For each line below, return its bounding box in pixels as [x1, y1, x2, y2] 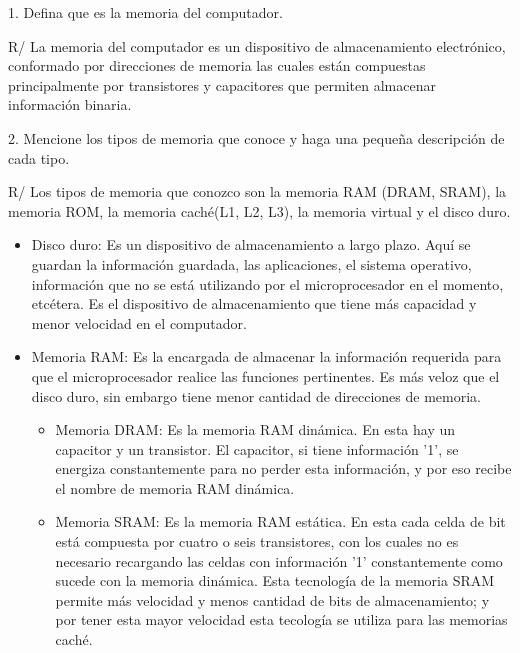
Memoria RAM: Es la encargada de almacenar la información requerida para [31, 346, 502, 367]
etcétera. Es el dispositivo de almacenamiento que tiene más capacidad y [31, 293, 477, 314]
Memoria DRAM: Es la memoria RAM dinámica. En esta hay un [55, 419, 456, 440]
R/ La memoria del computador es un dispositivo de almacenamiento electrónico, [8, 35, 506, 56]
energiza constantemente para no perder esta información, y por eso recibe [55, 458, 512, 479]
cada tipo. [8, 147, 70, 168]
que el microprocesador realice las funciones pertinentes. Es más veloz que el [31, 365, 500, 386]
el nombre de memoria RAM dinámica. [55, 477, 295, 498]
